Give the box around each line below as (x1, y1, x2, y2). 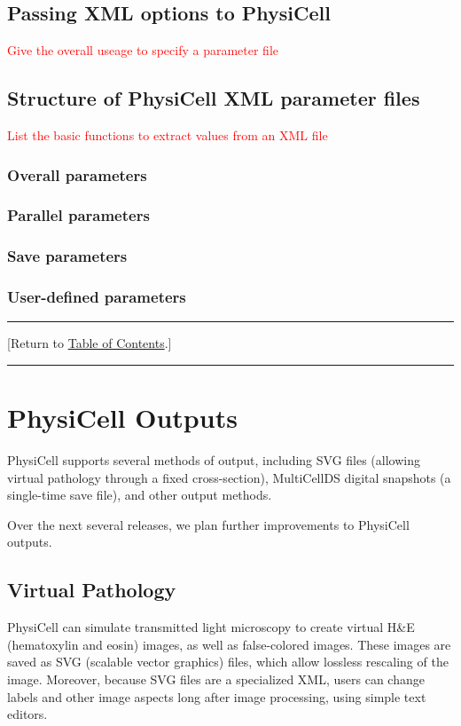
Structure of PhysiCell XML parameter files (7, 84, 420, 112)
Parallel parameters (7, 204, 150, 226)
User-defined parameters (7, 286, 186, 308)
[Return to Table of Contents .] (7, 334, 172, 352)
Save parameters (7, 245, 128, 267)
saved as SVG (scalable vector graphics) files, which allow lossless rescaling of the (7, 652, 449, 671)
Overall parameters (7, 163, 147, 185)
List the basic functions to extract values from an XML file (7, 126, 328, 144)
